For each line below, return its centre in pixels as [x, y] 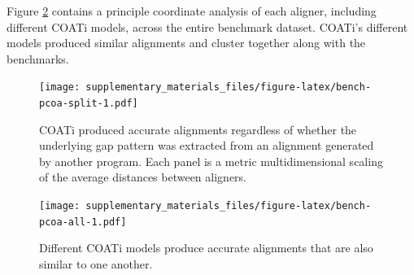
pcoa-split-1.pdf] [89, 104]
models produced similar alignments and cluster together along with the [186, 43]
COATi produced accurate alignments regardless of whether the [198, 129]
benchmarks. [38, 58]
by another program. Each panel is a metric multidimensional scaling [211, 161]
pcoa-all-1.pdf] [83, 222]
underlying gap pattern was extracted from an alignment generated [207, 145]
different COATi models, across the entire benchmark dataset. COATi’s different [207, 26]
